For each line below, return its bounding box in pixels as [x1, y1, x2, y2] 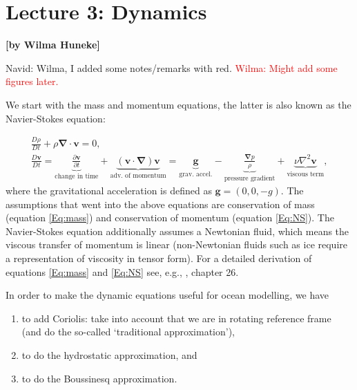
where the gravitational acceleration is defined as [6, 183, 212, 198]
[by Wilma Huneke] [6, 37, 100, 52]
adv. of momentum [110, 171, 166, 179]
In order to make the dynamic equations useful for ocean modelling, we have [6, 288, 329, 302]
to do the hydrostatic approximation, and [21, 348, 197, 362]
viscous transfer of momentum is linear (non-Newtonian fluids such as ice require [6, 237, 347, 252]
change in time [55, 173, 99, 180]
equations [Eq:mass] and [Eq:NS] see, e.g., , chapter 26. [6, 264, 239, 279]
